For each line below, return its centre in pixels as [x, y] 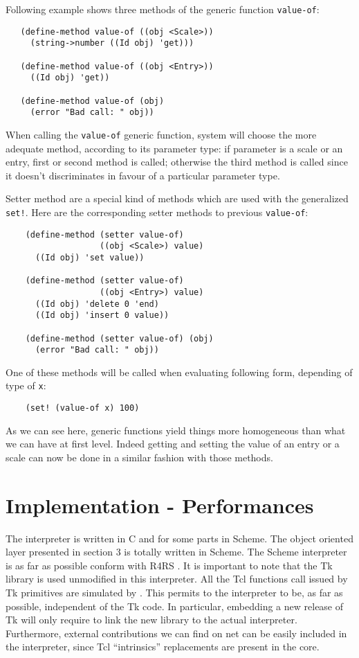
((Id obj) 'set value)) [90, 257]
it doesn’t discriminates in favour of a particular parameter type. [143, 175]
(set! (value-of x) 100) [82, 408]
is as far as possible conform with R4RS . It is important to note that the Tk [169, 565]
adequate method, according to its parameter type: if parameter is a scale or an [174, 148]
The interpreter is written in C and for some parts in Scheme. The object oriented [179, 538]
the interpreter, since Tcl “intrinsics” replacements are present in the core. [163, 647]
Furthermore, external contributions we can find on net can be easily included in [176, 633]
